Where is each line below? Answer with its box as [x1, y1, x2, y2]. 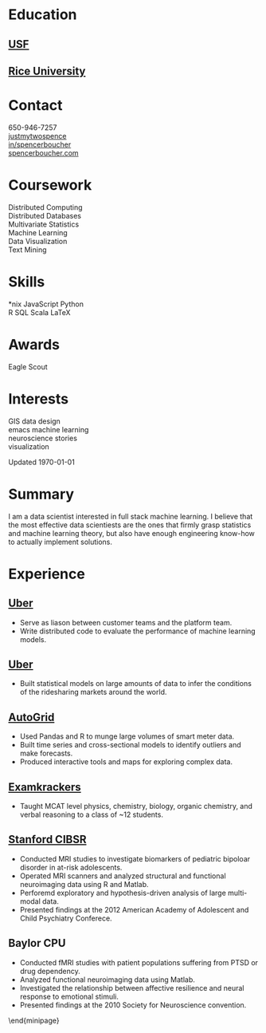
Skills [8, 273, 45, 291]
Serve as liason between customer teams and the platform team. [19, 617, 233, 627]
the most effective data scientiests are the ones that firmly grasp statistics [8, 520, 252, 530]
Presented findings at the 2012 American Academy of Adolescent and [19, 905, 249, 914]
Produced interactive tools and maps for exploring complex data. [19, 757, 233, 767]
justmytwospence [8, 131, 67, 140]
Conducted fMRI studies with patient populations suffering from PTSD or [19, 957, 259, 967]
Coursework [8, 176, 92, 195]
